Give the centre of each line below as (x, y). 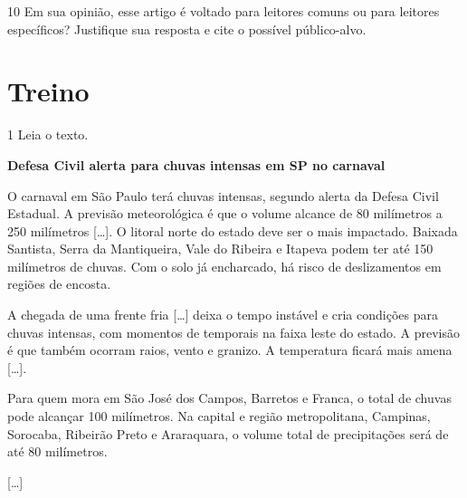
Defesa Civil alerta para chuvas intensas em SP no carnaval (196, 164)
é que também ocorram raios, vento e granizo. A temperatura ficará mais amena (230, 350)
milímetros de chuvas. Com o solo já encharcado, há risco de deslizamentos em (224, 266)
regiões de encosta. (59, 284)
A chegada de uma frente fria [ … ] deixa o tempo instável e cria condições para (223, 315)
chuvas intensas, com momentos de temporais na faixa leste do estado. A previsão (233, 332)
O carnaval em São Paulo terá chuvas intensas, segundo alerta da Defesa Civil (223, 195)
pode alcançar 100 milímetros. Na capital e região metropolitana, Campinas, (219, 416)
